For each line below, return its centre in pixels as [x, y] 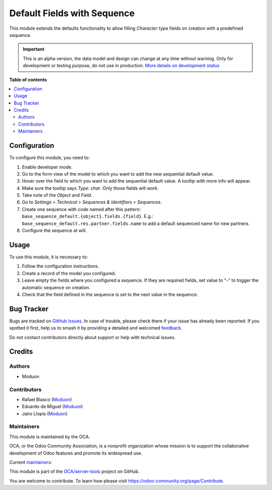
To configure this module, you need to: [50, 158]
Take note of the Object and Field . [57, 195]
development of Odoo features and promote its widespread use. [76, 453]
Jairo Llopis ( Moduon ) [45, 413]
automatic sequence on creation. [56, 287]
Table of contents [28, 79]
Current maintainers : [31, 462]
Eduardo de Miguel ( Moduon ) [52, 407]
